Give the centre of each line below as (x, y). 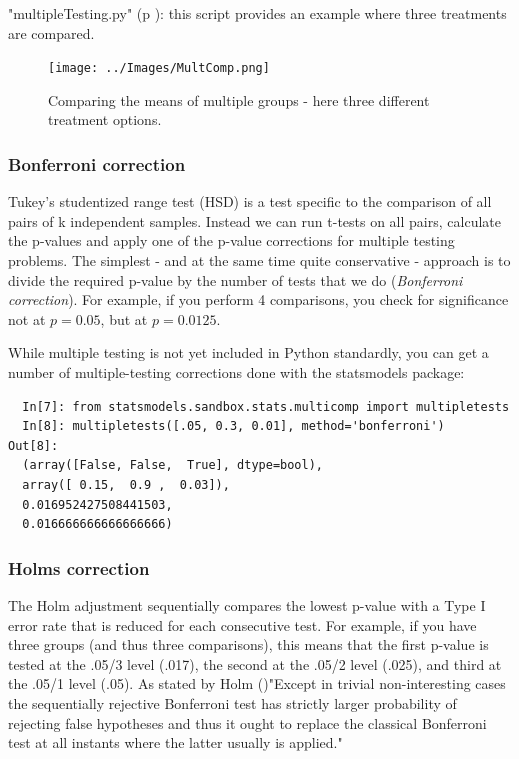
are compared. (51, 32)
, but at (124, 318)
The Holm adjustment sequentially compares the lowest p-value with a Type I (247, 604)
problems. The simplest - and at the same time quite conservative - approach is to (259, 260)
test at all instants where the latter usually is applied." (175, 742)
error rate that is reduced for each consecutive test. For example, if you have (242, 624)
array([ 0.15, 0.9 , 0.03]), (126, 484)
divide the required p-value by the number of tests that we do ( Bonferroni (235, 279)
